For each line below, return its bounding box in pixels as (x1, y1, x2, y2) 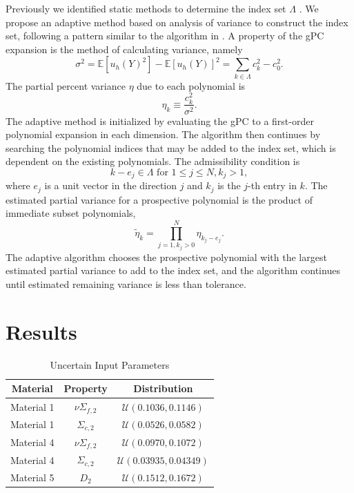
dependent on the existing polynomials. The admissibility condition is (6, 154, 300, 168)
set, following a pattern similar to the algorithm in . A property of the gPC (6, 28, 324, 43)
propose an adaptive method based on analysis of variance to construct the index (6, 14, 348, 29)
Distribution (133, 381, 193, 396)
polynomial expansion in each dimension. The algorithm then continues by (6, 127, 321, 142)
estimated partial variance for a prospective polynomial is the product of (6, 192, 313, 206)
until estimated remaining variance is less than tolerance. (6, 276, 246, 291)
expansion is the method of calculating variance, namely (6, 41, 243, 56)
